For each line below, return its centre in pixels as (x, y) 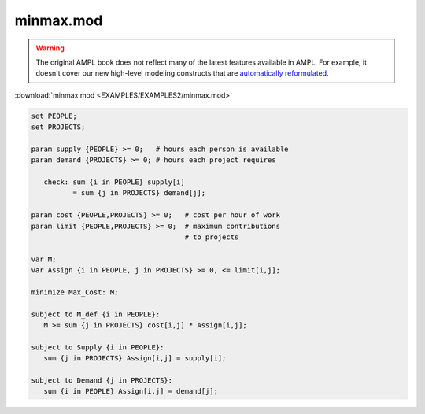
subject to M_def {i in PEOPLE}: (96, 314)
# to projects (212, 237)
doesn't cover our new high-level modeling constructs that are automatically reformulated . (183, 73)
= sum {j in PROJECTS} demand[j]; (139, 193)
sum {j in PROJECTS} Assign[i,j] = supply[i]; (135, 359)
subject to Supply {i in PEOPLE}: (98, 347)
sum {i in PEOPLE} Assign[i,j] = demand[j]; (131, 391)
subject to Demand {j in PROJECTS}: (102, 381)
